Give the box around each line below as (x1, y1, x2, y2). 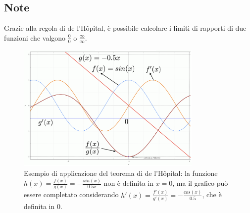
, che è (202, 189, 222, 200)
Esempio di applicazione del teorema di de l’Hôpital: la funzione (24, 168, 218, 178)
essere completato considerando (24, 189, 119, 200)
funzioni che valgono (4, 32, 66, 43)
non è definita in (103, 178, 153, 188)
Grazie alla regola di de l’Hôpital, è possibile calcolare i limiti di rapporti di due (4, 23, 247, 33)
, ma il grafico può (172, 178, 228, 188)
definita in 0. (24, 201, 62, 212)
